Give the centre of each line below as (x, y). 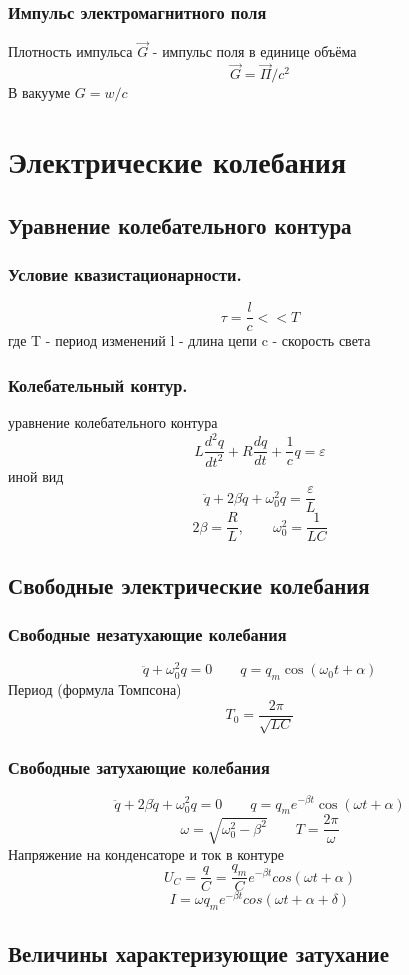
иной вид (36, 475)
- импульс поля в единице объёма (254, 51)
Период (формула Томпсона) (95, 689)
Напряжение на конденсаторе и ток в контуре (146, 853)
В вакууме (39, 92)
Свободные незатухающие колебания (147, 634)
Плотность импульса (70, 51)
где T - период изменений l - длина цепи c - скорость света (189, 340)
